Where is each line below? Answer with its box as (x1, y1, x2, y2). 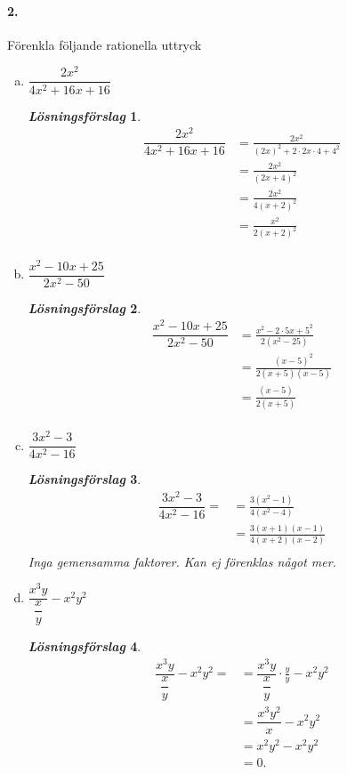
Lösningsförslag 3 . (28, 470, 141, 488)
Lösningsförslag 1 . (28, 106, 141, 125)
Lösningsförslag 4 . (28, 637, 141, 656)
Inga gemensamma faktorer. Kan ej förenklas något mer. (28, 552, 336, 570)
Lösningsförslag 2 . (28, 298, 141, 317)
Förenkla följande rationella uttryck (7, 35, 202, 53)
